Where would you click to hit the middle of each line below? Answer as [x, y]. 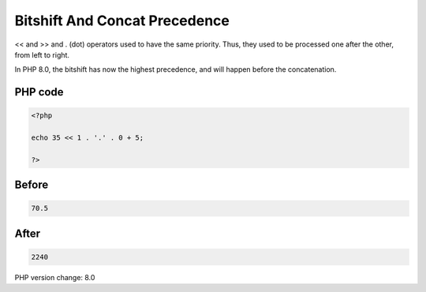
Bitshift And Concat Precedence [122, 21]
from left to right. [42, 54]
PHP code [39, 92]
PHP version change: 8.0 [55, 278]
